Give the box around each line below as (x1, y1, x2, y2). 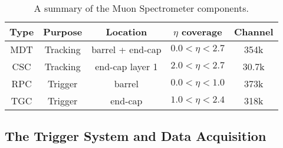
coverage (181, 25, 222, 38)
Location (106, 25, 147, 38)
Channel (234, 25, 274, 38)
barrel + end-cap (91, 42, 162, 56)
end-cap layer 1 (95, 60, 158, 73)
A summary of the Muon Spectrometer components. (34, 1, 249, 15)
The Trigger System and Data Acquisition (5, 127, 266, 145)
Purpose (43, 25, 83, 38)
